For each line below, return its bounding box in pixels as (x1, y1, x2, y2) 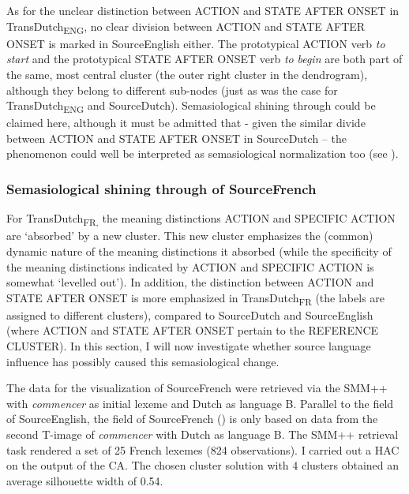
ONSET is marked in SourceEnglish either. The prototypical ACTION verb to (6, 35, 385, 51)
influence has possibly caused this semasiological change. (6, 353, 280, 369)
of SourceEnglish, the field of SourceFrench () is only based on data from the (6, 410, 378, 427)
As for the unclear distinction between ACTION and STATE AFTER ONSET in (6, 2, 400, 18)
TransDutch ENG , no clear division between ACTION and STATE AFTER (6, 17, 366, 36)
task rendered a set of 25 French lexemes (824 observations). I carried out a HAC (6, 441, 400, 458)
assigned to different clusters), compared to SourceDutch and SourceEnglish (6, 306, 373, 323)
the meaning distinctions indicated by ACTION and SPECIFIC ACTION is (6, 258, 374, 275)
